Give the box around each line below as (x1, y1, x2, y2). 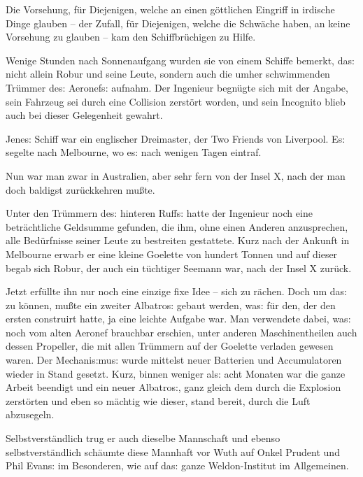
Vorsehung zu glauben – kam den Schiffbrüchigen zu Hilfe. (6, 29, 256, 44)
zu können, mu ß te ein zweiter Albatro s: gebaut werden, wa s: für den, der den (6, 297, 336, 312)
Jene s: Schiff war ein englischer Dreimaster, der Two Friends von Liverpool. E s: (6, 131, 346, 145)
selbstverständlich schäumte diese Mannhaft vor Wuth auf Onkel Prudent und (6, 444, 340, 459)
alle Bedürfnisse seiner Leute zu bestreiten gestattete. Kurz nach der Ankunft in (6, 233, 350, 248)
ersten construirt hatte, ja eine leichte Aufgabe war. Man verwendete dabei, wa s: (6, 311, 351, 326)
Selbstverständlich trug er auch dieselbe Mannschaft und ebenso (6, 431, 280, 446)
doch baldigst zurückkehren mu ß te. (6, 182, 155, 197)
